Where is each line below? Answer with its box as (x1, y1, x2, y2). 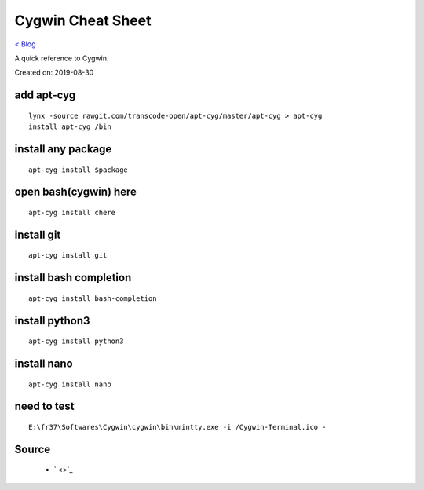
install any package (14, 142, 112, 155)
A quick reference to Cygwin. (14, 53, 109, 63)
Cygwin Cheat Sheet (14, 12, 152, 29)
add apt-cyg (14, 89, 76, 102)
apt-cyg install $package (28, 165, 129, 174)
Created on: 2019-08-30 (14, 68, 94, 78)
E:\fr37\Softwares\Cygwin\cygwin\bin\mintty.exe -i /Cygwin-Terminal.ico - (28, 422, 327, 431)
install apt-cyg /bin (28, 122, 111, 131)
